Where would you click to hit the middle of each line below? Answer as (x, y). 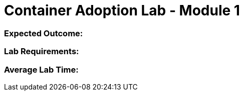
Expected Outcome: (44, 33)
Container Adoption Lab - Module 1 (122, 10)
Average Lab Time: (41, 69)
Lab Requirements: (42, 51)
